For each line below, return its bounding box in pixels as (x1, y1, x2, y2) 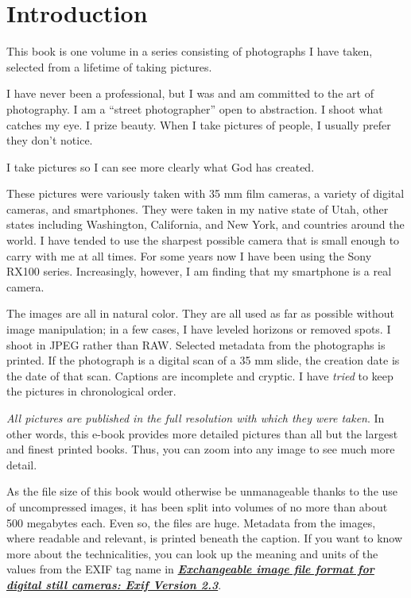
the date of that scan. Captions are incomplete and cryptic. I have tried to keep (6, 367, 394, 384)
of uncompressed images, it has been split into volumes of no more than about (6, 498, 388, 515)
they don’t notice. (6, 132, 93, 149)
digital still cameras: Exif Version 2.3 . (6, 576, 222, 592)
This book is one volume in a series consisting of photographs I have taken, (6, 43, 373, 60)
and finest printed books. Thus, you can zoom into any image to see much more (6, 441, 395, 457)
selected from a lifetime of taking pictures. (6, 58, 212, 75)
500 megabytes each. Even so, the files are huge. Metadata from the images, (6, 514, 376, 530)
